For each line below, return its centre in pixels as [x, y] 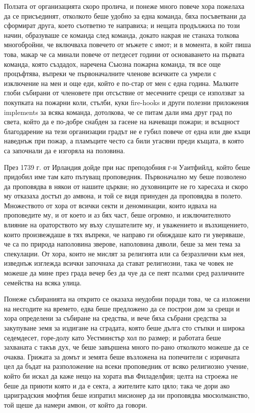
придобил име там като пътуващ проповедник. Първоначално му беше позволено [125, 177]
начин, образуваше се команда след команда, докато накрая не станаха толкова [122, 35]
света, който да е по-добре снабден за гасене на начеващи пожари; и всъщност [122, 122]
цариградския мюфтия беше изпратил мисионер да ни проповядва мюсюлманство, [127, 395]
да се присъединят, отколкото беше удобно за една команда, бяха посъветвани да [125, 15]
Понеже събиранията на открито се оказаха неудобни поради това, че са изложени [127, 299]
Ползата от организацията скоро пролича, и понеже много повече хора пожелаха [124, 6]
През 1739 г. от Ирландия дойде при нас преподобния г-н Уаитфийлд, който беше [127, 167]
